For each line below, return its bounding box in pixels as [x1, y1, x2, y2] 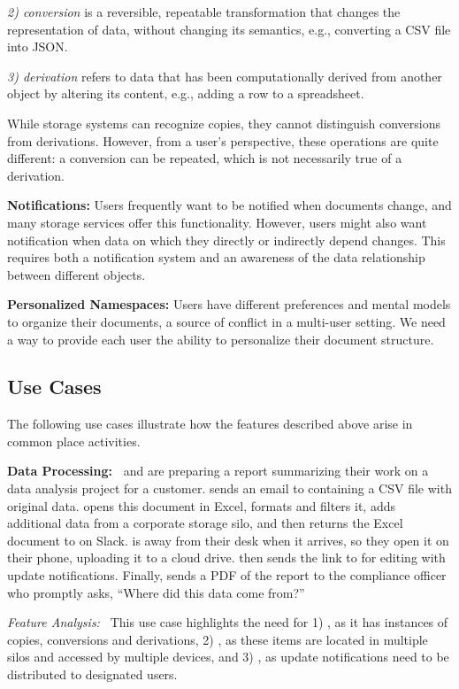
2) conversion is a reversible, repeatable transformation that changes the [7, 3, 401, 20]
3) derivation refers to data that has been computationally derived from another [7, 66, 442, 85]
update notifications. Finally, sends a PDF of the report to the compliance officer [7, 566, 447, 584]
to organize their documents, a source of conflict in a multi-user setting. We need [7, 312, 446, 330]
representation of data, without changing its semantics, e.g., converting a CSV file [7, 19, 451, 38]
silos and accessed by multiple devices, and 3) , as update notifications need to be [7, 647, 449, 666]
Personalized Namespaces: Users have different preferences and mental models [7, 295, 451, 314]
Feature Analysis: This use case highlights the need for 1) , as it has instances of [7, 613, 448, 631]
